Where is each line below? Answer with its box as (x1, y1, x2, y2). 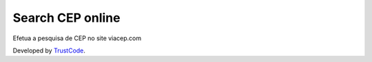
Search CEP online (12, 10, 121, 25)
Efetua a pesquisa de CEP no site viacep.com (12, 34, 142, 42)
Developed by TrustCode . (12, 46, 86, 55)
